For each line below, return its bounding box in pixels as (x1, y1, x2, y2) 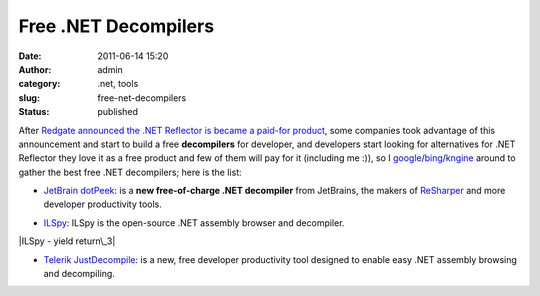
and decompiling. (43, 268, 115, 280)
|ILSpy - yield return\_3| (18, 235, 116, 247)
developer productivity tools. (43, 198, 162, 210)
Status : (18, 106, 50, 118)
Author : (18, 63, 52, 75)
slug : (18, 91, 40, 104)
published (97, 106, 139, 118)
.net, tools (97, 78, 139, 90)
